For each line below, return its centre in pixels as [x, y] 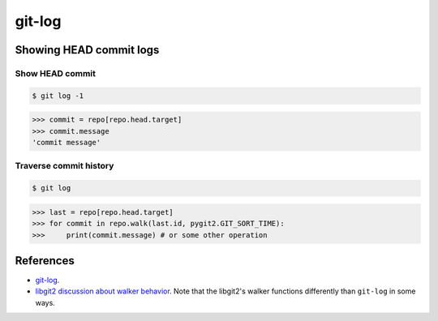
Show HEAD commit [56, 73]
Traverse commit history [64, 166]
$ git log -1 [58, 96]
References [45, 261]
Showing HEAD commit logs [87, 50]
